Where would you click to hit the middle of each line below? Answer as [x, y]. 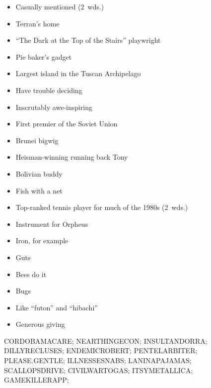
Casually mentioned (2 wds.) [60, 6]
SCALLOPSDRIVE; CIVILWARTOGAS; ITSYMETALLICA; [99, 370]
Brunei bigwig [37, 140]
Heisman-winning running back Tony [72, 157]
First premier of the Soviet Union [67, 124]
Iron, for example [42, 241]
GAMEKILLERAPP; [36, 380]
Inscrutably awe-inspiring [54, 107]
